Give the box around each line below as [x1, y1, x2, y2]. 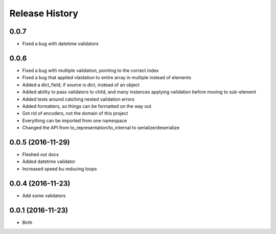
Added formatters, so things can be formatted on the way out [22, 103, 152, 109]
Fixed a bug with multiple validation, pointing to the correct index [22, 67, 159, 74]
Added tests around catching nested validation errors [22, 96, 135, 102]
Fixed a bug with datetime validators [22, 41, 99, 47]
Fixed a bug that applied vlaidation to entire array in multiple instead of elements [22, 75, 192, 81]
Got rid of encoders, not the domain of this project [22, 110, 128, 116]
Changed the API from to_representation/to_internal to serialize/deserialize [22, 125, 180, 131]
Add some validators [22, 192, 66, 199]
